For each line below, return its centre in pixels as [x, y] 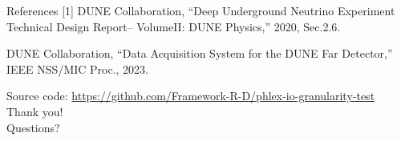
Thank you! [35, 111]
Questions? [33, 127]
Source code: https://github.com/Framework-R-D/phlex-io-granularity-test [191, 96]
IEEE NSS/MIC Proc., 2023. [78, 68]
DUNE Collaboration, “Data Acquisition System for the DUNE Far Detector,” [200, 53]
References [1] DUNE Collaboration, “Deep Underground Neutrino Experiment [201, 10]
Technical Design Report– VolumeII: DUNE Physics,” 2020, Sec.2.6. [174, 26]
